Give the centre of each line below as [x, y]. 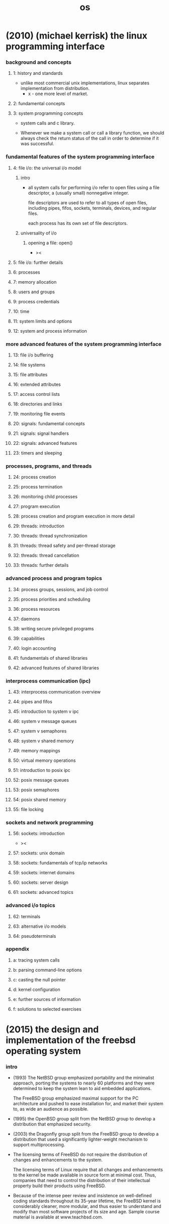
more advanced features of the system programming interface [84, 344]
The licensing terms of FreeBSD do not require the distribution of [80, 1155]
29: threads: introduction [39, 526]
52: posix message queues [41, 780]
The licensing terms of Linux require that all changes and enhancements [88, 1170]
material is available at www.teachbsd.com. [58, 1217]
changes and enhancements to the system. [58, 1160]
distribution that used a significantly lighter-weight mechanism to [80, 1140]
